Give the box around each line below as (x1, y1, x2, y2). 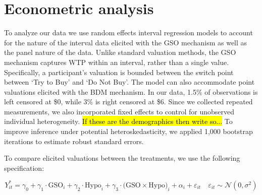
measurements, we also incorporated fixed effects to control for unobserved (4, 106, 234, 116)
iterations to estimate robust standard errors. (4, 136, 144, 146)
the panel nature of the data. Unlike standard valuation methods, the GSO (4, 47, 236, 57)
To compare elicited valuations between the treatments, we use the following (4, 153, 240, 163)
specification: (4, 162, 44, 173)
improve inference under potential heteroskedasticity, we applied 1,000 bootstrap (4, 126, 253, 137)
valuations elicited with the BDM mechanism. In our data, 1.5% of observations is (4, 86, 258, 97)
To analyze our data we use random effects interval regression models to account (4, 27, 253, 38)
